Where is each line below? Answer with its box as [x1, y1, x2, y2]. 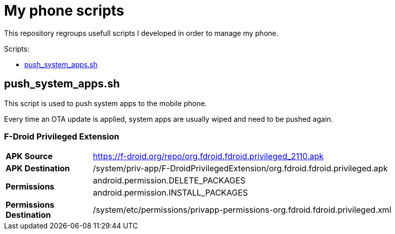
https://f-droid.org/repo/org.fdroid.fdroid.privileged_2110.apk [93, 151, 324, 162]
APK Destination [6, 163, 70, 174]
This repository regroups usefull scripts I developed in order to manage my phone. [4, 28, 279, 37]
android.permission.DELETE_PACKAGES [93, 175, 246, 186]
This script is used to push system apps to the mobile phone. [4, 99, 207, 108]
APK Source [6, 151, 53, 162]
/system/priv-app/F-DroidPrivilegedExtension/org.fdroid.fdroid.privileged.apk [93, 163, 388, 174]
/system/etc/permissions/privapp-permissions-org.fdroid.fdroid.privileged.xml [93, 205, 391, 215]
